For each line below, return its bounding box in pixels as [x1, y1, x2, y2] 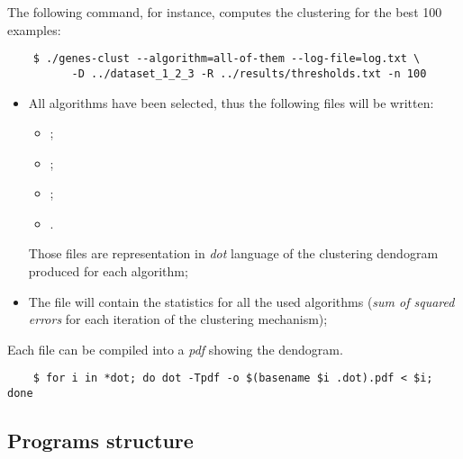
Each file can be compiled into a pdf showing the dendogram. [7, 339, 343, 358]
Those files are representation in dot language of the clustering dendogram [28, 244, 439, 263]
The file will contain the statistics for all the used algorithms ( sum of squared [28, 292, 455, 310]
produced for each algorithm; [28, 262, 188, 281]
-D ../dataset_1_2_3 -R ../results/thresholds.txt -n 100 [71, 67, 427, 80]
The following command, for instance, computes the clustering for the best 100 [7, 3, 442, 21]
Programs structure [7, 427, 194, 454]
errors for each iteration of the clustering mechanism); [28, 310, 328, 328]
